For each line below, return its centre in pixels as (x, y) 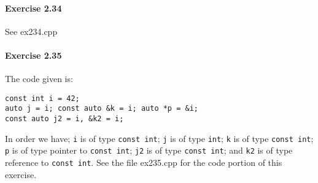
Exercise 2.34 (33, 8)
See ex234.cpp (31, 31)
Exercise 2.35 (33, 55)
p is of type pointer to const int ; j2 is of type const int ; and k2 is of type (149, 150)
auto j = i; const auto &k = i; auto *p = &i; (102, 109)
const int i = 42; (42, 98)
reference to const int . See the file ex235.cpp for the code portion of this (144, 162)
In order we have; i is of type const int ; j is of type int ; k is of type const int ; (159, 138)
